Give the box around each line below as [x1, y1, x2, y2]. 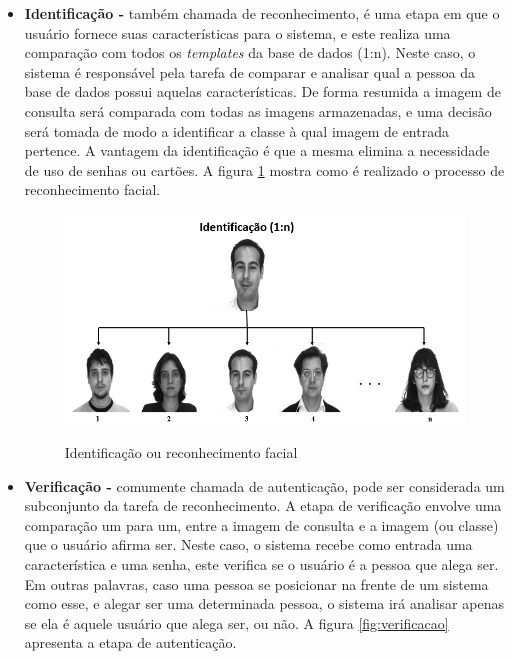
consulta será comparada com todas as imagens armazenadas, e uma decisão [24, 100, 492, 121]
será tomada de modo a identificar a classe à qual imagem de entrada [24, 120, 449, 141]
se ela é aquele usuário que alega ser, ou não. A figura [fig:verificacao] [24, 612, 449, 633]
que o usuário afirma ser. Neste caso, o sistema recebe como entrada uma [24, 534, 473, 555]
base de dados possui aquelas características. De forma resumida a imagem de [24, 81, 501, 102]
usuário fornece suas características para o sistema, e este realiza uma [24, 22, 451, 43]
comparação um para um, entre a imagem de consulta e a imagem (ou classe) [24, 514, 499, 535]
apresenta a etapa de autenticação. [24, 632, 237, 653]
